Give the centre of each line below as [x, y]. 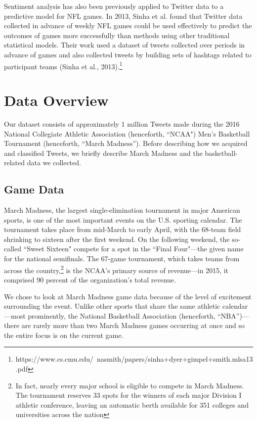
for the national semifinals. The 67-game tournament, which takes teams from [122, 258]
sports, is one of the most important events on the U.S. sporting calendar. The [123, 219]
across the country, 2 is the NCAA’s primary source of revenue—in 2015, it [116, 269]
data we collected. [54, 163]
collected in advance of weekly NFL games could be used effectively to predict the [128, 25]
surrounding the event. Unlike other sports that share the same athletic [112, 306]
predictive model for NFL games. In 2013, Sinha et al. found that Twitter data [123, 16]
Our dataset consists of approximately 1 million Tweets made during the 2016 [122, 123]
